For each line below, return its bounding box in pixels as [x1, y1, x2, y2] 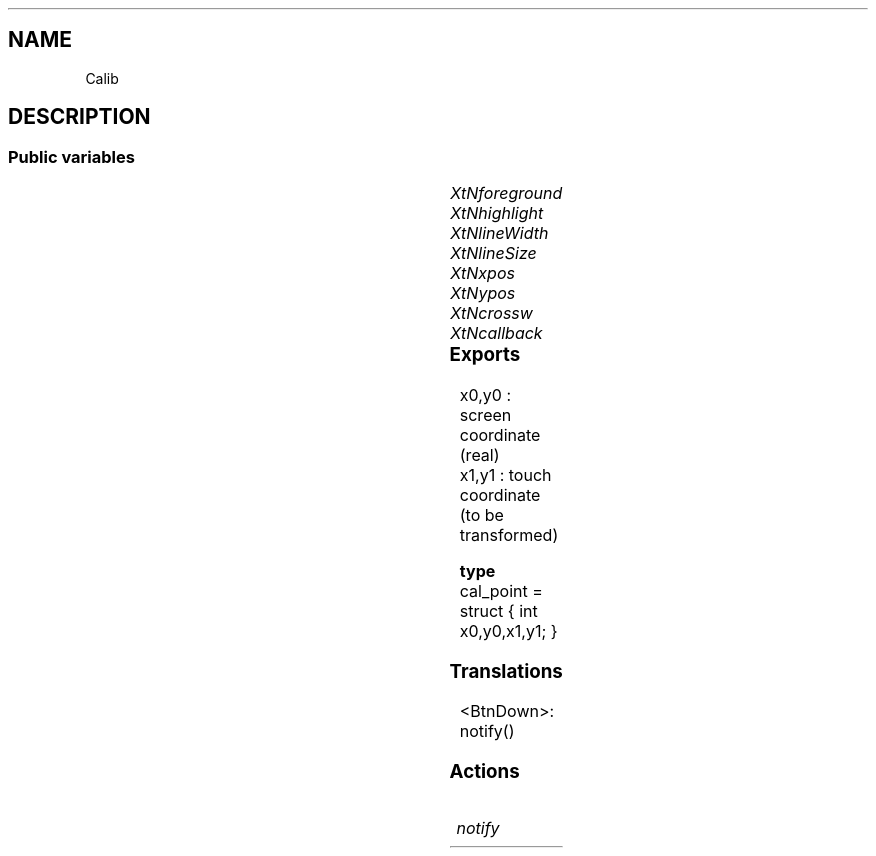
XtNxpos [450, 263, 515, 284]
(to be [459, 504, 504, 525]
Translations [449, 659, 563, 683]
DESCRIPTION [8, 104, 151, 130]
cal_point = [459, 580, 543, 601]
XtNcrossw [450, 303, 533, 324]
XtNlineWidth [450, 223, 549, 244]
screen [459, 404, 512, 425]
